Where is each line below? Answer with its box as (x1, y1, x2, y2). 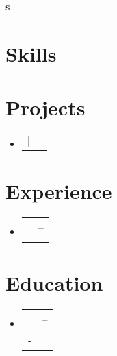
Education (5, 269, 103, 297)
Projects (5, 93, 86, 121)
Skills (5, 39, 57, 67)
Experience (5, 177, 112, 205)
